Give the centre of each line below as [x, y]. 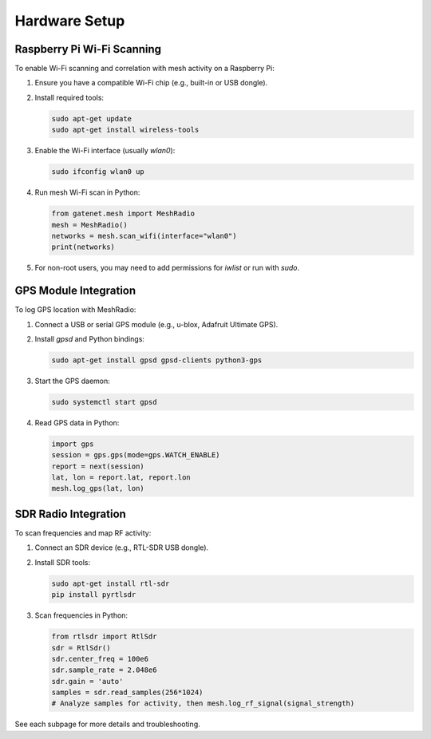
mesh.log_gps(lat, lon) [98, 488]
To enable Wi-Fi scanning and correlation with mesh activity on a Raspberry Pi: [144, 69]
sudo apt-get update [91, 119]
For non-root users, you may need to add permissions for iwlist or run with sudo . [167, 268]
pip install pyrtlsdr [94, 595]
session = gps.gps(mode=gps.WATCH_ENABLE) [136, 455]
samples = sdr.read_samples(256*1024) [127, 693]
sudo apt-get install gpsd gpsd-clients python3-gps [157, 360]
